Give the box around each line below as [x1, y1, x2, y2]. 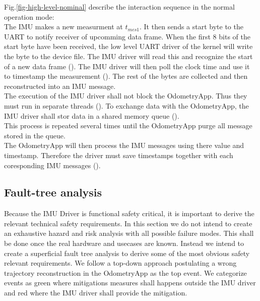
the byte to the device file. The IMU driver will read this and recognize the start [4, 51, 253, 61]
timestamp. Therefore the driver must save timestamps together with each [4, 149, 233, 160]
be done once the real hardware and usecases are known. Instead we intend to [4, 238, 244, 248]
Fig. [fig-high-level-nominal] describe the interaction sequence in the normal [4, 2, 235, 12]
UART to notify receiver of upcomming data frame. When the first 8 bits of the [4, 31, 250, 41]
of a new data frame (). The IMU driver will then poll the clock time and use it [4, 61, 250, 71]
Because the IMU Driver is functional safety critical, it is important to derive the [4, 208, 254, 219]
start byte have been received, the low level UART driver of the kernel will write [4, 41, 253, 52]
